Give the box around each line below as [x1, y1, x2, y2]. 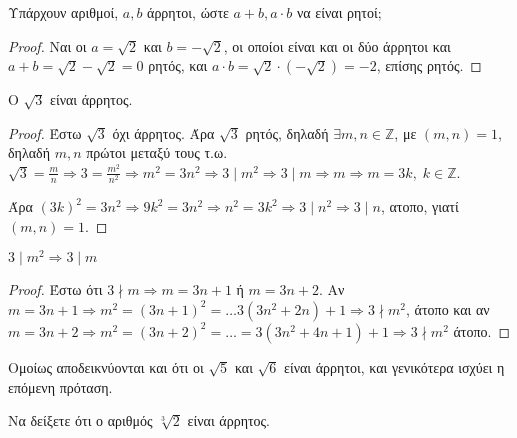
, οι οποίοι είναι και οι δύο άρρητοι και [223, 35, 451, 56]
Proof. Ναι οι [8, 35, 87, 56]
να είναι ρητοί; [296, 2, 382, 22]
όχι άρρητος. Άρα [112, 122, 215, 143]
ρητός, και [148, 55, 208, 76]
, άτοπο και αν [406, 298, 490, 319]
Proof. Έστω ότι [8, 279, 103, 300]
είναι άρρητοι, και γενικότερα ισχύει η [284, 356, 505, 377]
